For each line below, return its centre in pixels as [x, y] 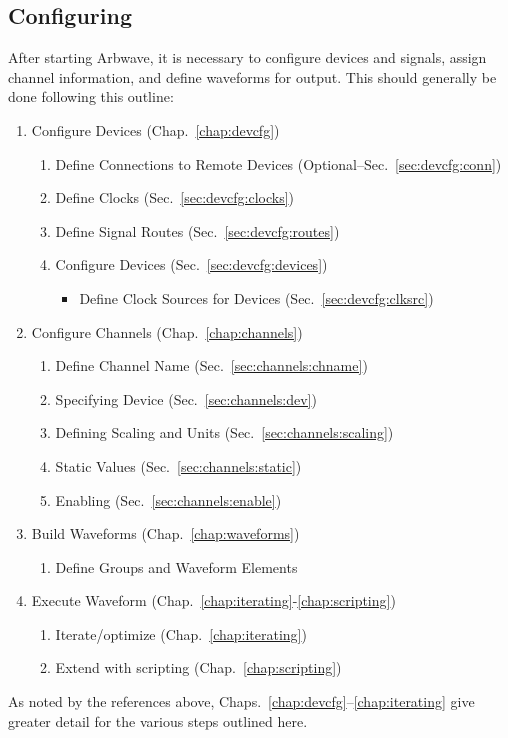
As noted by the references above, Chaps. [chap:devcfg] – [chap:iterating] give [241, 701]
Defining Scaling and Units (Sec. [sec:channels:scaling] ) [224, 432]
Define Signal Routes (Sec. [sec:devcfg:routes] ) [197, 230]
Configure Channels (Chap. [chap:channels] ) [167, 331]
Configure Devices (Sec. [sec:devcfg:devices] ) [191, 264]
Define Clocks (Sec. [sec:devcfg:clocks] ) [174, 197]
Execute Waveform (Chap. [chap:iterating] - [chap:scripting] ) [213, 600]
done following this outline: [91, 96]
